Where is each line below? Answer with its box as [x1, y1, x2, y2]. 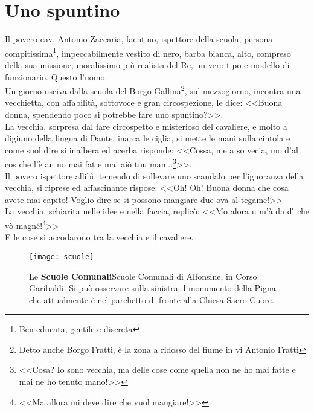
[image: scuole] [29, 252, 94, 261]
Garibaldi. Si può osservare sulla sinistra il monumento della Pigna [29, 282, 276, 294]
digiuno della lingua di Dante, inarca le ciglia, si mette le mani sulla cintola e [5, 132, 290, 144]
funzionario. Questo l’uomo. [5, 70, 107, 83]
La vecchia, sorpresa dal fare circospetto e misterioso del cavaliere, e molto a [5, 120, 287, 132]
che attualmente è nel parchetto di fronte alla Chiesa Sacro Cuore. [29, 293, 274, 306]
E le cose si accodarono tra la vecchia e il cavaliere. [5, 231, 194, 243]
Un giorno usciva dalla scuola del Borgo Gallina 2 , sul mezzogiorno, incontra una [5, 83, 301, 97]
